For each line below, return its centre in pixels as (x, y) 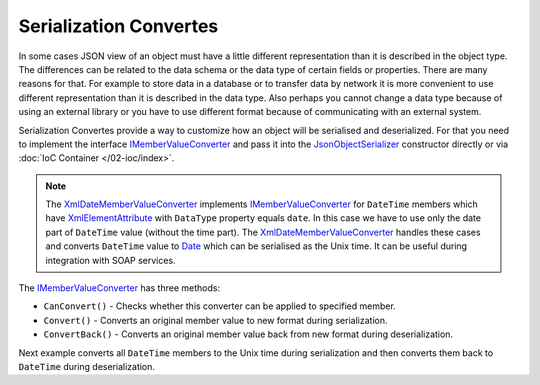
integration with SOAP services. (110, 260)
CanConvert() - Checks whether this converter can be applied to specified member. (220, 306)
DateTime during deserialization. (86, 366)
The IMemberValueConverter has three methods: (119, 288)
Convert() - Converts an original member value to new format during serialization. (215, 320)
